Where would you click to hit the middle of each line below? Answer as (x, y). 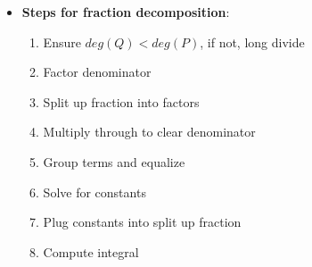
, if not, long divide (252, 42)
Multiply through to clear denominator (149, 132)
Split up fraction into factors (121, 101)
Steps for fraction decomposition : (126, 12)
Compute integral (91, 251)
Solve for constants (94, 192)
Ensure (62, 42)
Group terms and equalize (114, 161)
